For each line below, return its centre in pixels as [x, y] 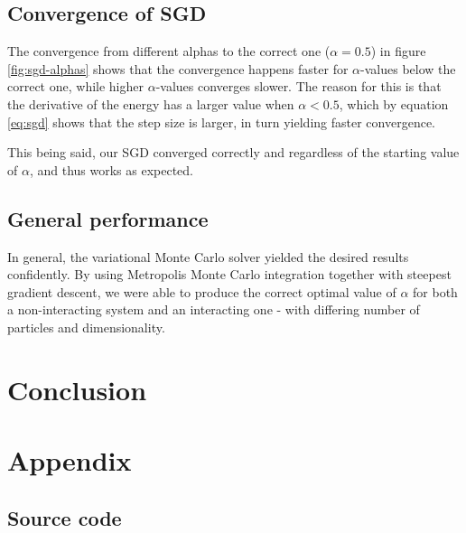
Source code [65, 517]
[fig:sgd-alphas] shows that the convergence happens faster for [178, 68]
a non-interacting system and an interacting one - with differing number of [214, 309]
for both [435, 291]
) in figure [398, 51]
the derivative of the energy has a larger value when [151, 103]
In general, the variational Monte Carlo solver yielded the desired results [208, 256]
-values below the [408, 68]
